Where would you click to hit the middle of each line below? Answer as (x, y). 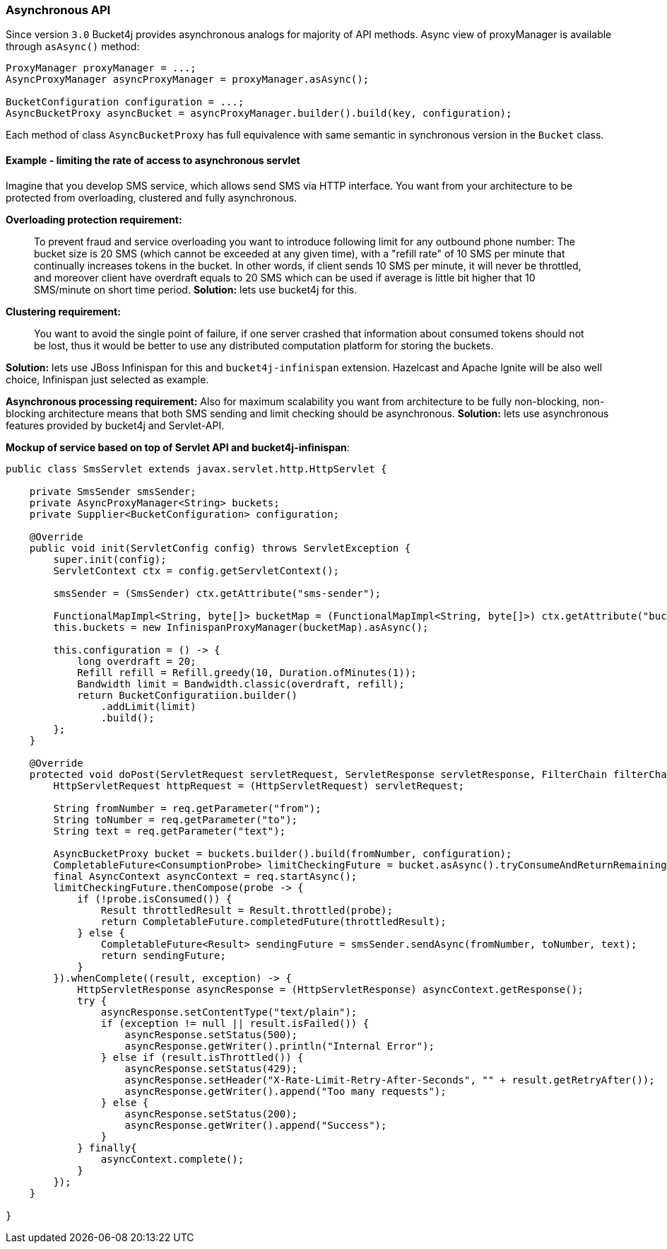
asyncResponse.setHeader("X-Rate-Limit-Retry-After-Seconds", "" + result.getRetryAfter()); (390, 1080)
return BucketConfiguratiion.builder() (188, 695)
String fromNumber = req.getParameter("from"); (187, 808)
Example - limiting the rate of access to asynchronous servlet (153, 160)
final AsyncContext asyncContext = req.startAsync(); (205, 876)
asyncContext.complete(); (172, 1159)
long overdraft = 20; (137, 661)
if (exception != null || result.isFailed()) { (235, 1023)
